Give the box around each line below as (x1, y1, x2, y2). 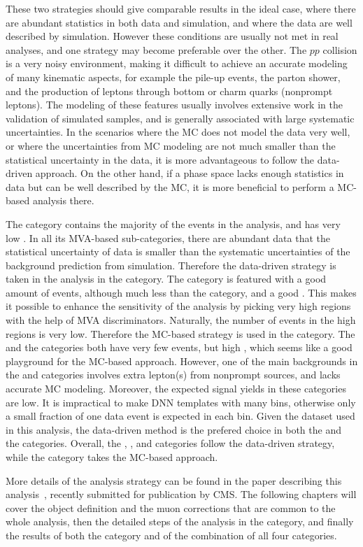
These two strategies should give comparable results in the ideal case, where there (6, 1, 356, 15)
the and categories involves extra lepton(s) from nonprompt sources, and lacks (6, 367, 341, 382)
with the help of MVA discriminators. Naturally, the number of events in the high (6, 313, 356, 327)
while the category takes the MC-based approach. (6, 450, 218, 464)
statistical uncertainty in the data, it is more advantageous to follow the (6, 152, 314, 166)
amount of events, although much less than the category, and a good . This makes (6, 285, 357, 299)
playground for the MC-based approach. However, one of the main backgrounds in (6, 353, 358, 368)
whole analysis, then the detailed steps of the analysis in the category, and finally (6, 514, 354, 529)
